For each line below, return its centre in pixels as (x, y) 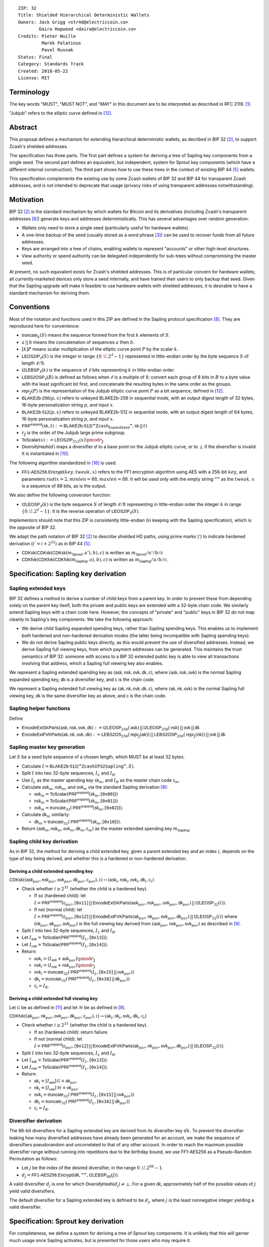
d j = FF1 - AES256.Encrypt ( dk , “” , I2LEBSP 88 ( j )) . (70, 1175)
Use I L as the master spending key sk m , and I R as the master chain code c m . (101, 781)
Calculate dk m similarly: (46, 815)
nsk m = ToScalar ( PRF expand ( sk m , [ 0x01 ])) (76, 801)
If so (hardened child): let (60, 896)
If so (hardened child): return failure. (71, 1032)
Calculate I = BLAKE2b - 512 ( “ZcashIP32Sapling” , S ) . (78, 766)
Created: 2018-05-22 (43, 71)
